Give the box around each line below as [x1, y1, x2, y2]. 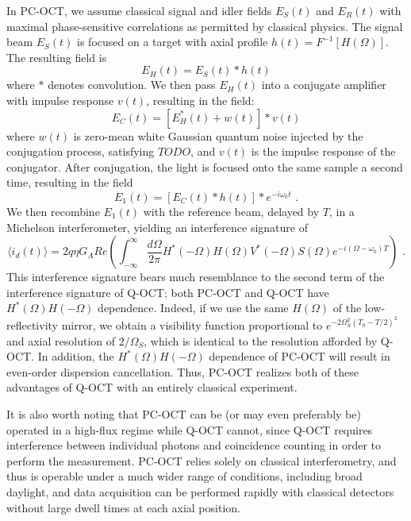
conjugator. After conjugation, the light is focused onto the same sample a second [6, 158, 403, 175]
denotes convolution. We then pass [48, 76, 216, 93]
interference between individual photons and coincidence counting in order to [6, 437, 381, 453]
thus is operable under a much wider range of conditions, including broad [6, 468, 363, 484]
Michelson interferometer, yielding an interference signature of [6, 218, 308, 235]
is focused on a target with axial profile [77, 33, 268, 50]
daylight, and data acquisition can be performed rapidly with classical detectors [6, 483, 394, 500]
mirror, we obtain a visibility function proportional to [61, 317, 323, 334]
